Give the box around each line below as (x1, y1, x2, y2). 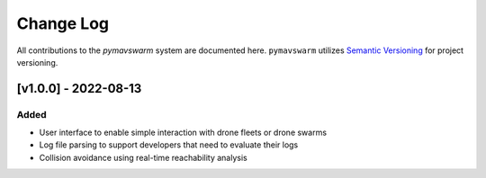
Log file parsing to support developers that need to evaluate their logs (39, 139, 299, 150)
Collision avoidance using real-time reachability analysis (39, 152, 247, 163)
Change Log (16, 13, 110, 33)
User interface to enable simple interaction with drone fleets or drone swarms (39, 127, 328, 138)
